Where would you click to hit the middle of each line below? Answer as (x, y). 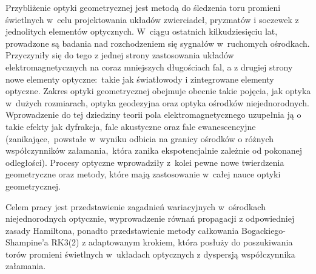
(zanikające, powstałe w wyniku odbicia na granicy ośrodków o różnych (140, 138)
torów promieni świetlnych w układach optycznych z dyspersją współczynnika (150, 254)
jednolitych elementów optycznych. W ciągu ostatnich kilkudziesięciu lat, (142, 31)
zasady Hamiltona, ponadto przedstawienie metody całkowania (122, 230)
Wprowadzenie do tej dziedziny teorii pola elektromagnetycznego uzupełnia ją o (153, 115)
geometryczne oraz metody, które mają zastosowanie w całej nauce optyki (143, 174)
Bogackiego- (264, 230)
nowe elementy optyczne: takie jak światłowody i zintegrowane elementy (140, 79)
